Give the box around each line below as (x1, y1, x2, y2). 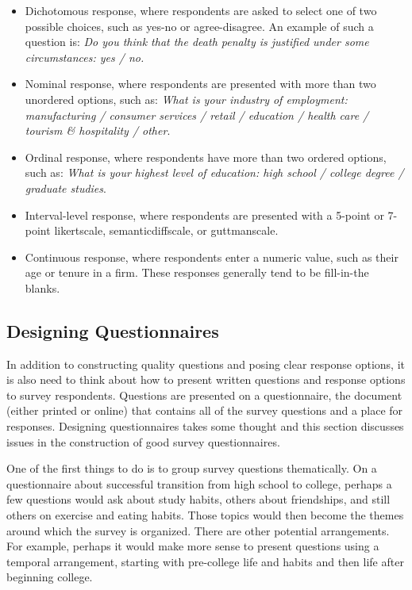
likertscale (54, 222, 103, 239)
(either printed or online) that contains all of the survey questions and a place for (6, 402, 403, 419)
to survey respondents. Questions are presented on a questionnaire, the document (6, 386, 402, 403)
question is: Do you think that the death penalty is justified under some (25, 33, 369, 50)
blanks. (25, 279, 60, 296)
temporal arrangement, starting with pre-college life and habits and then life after (6, 553, 404, 569)
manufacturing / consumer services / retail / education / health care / (25, 106, 369, 123)
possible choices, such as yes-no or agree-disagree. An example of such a (25, 17, 374, 34)
